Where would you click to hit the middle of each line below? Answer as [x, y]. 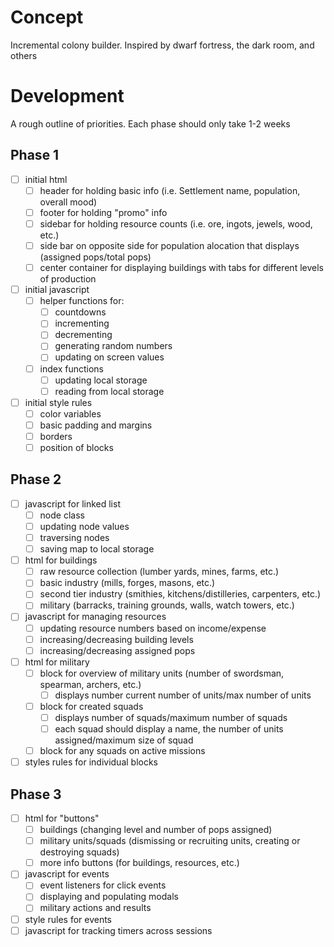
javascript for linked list [72, 503]
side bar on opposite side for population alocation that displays [169, 245]
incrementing [82, 323]
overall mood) [68, 202]
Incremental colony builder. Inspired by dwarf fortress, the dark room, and [162, 45]
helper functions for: [82, 301]
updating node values [84, 526]
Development [67, 96]
